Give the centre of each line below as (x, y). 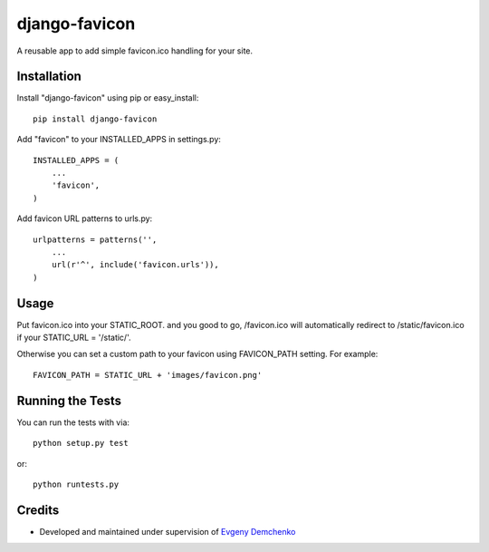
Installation (49, 77)
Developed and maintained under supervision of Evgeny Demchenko (168, 531)
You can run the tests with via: (73, 422)
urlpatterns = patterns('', (95, 239)
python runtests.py (76, 484)
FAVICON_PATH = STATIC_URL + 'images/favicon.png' (148, 375)
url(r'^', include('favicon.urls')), (135, 265)
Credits (38, 510)
